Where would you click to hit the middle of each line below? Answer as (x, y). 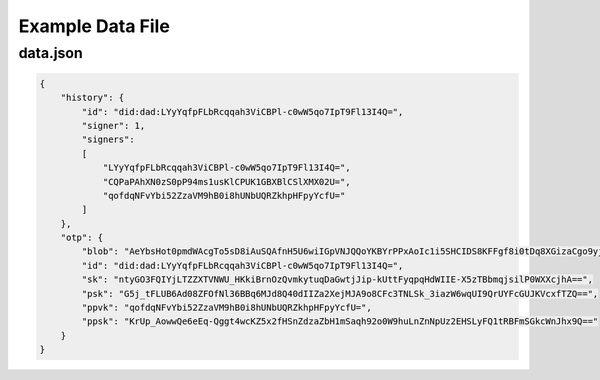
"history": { (92, 98)
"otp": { (82, 238)
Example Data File (94, 26)
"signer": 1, (113, 125)
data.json (51, 53)
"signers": (108, 139)
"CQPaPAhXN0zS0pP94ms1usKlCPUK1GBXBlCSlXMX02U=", (226, 181)
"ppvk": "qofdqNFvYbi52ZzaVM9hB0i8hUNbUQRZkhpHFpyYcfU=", (226, 308)
